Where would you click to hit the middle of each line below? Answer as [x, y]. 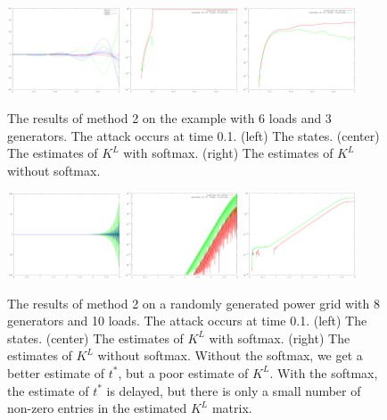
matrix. [232, 408]
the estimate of [48, 390]
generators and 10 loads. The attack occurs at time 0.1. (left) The [187, 321]
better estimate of [56, 372]
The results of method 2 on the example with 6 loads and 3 [169, 117]
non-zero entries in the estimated [97, 408]
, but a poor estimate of [183, 372]
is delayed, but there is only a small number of [234, 390]
